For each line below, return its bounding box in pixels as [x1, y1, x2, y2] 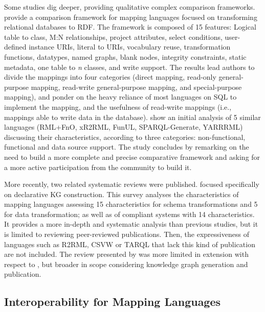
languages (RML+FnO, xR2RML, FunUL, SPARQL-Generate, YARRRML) [4, 122, 243, 132]
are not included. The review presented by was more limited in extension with [4, 249, 249, 259]
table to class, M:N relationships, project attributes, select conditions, [4, 31, 223, 42]
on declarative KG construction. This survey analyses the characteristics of [4, 188, 239, 199]
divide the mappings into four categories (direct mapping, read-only [4, 71, 216, 82]
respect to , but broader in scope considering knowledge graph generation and [4, 258, 248, 269]
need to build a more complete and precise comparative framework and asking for [4, 151, 260, 162]
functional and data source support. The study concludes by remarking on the [4, 141, 249, 152]
